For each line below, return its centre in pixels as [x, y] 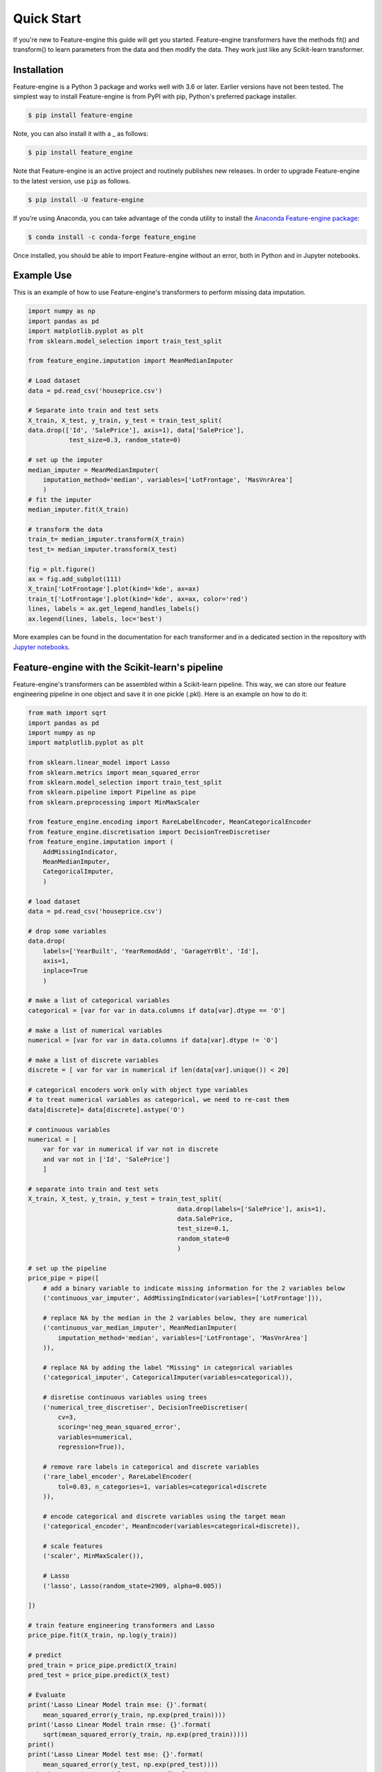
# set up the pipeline [67, 1268]
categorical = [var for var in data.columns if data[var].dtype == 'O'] [157, 1010]
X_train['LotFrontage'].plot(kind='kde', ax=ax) [114, 589]
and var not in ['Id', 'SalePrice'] [106, 1159]
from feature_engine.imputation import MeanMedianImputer [131, 361]
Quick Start [47, 18]
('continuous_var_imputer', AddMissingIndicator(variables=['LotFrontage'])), [183, 1298]
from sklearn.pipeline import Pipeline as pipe [112, 792]
